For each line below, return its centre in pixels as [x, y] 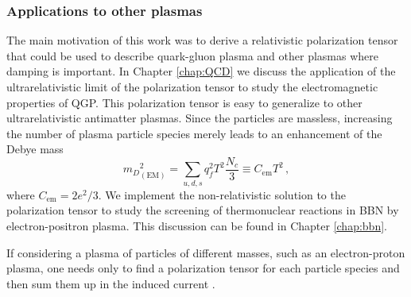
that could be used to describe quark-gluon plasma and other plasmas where [192, 55]
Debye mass [35, 149]
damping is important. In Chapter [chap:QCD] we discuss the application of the [201, 71]
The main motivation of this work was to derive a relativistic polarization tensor [202, 40]
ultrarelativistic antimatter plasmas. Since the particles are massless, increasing [200, 118]
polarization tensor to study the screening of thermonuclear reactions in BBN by [203, 210]
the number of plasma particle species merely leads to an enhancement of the [194, 133]
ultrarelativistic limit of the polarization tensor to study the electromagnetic [192, 87]
